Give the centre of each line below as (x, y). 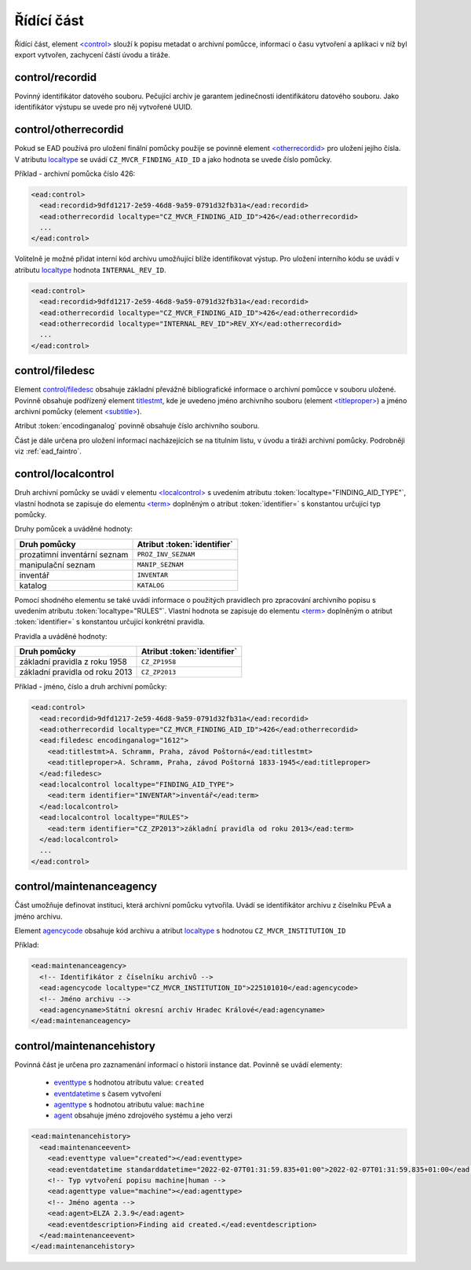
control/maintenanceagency (86, 887)
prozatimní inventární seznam (74, 554)
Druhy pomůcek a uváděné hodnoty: (74, 529)
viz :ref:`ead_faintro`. (48, 451)
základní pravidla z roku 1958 (73, 662)
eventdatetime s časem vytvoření (108, 1093)
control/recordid (56, 77)
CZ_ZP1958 (159, 661)
